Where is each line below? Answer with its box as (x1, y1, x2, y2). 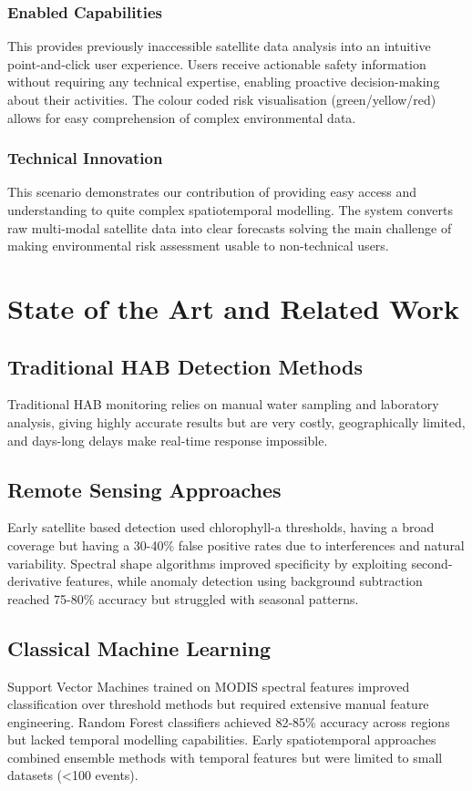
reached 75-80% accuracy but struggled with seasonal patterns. (7, 589, 359, 608)
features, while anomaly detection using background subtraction (66, 571, 423, 591)
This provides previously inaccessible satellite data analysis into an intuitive (7, 36, 431, 56)
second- (411, 553, 453, 572)
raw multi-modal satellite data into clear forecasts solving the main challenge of (7, 218, 452, 237)
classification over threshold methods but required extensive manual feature (7, 694, 429, 714)
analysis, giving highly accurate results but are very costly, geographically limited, (7, 412, 466, 431)
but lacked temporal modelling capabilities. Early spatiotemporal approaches (7, 730, 436, 749)
